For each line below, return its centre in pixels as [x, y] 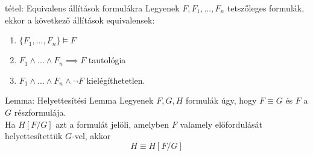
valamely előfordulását [221, 124]
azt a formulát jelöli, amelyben [112, 124]
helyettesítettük [34, 136]
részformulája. [40, 112]
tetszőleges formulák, [266, 8]
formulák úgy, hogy [221, 100]
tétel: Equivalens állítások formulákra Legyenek [92, 8]
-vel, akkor [91, 136]
